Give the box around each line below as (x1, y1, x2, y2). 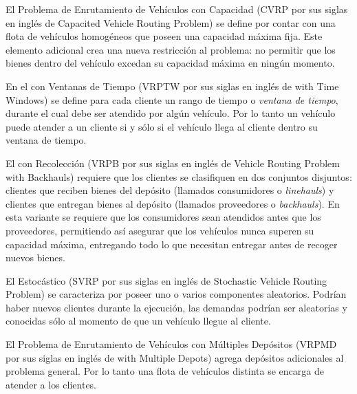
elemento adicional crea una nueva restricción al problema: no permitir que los (6, 42, 336, 56)
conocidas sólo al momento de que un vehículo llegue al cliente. (6, 314, 271, 328)
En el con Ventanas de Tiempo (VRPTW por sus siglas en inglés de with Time (6, 78, 339, 93)
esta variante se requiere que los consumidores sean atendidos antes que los (6, 210, 321, 224)
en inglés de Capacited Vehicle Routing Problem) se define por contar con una (6, 15, 336, 30)
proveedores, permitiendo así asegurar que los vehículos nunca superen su (6, 223, 314, 237)
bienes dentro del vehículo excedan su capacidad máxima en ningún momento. (6, 56, 335, 70)
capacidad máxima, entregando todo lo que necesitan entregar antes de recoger (6, 237, 338, 251)
